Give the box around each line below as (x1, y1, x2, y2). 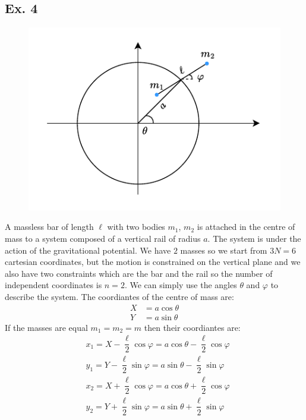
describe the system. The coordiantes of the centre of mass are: (5, 290, 234, 302)
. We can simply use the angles (124, 279, 237, 291)
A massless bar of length (5, 220, 94, 233)
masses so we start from (180, 244, 267, 256)
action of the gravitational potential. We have (5, 244, 171, 256)
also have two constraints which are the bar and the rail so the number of (5, 267, 273, 279)
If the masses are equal (5, 321, 88, 333)
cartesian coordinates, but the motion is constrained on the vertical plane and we (5, 255, 301, 268)
